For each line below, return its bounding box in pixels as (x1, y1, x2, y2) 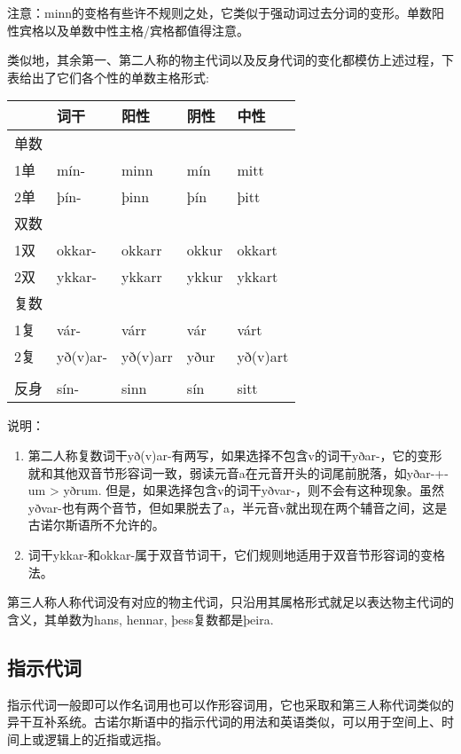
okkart (237, 239, 277, 260)
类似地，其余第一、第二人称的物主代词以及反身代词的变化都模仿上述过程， (7, 51, 441, 69)
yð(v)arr (121, 345, 173, 366)
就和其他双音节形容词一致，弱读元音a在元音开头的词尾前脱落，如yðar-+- (27, 463, 449, 482)
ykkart (237, 265, 278, 287)
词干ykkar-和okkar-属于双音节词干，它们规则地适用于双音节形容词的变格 (27, 545, 446, 563)
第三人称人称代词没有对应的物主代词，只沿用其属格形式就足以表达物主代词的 (7, 593, 454, 611)
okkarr (121, 239, 162, 260)
